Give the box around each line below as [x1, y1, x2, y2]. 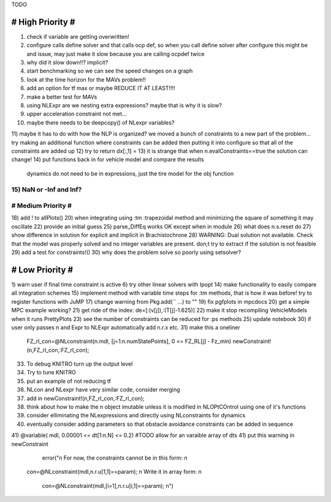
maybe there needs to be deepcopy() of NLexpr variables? [26, 118, 175, 126]
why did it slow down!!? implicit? [26, 59, 108, 66]
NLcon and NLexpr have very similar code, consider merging [26, 386, 180, 393]
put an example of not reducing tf [26, 377, 112, 385]
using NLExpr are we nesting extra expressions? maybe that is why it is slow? [26, 102, 223, 109]
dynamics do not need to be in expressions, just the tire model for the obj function [26, 169, 234, 177]
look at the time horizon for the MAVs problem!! [26, 75, 146, 83]
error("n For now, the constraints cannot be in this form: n [42, 454, 188, 461]
